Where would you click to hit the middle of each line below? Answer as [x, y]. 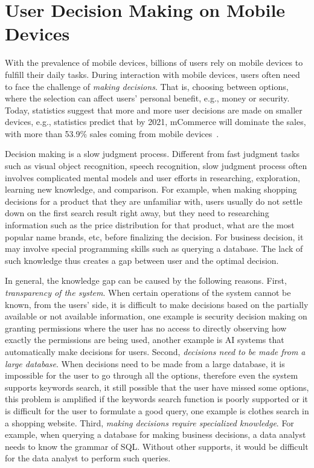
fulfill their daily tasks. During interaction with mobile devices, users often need [152, 74]
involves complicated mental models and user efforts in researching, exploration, [153, 177]
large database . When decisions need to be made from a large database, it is [145, 363]
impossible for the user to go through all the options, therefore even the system [152, 375]
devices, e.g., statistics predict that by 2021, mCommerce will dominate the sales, [155, 122]
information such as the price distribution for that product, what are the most [150, 225]
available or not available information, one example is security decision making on [156, 316]
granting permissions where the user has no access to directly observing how [146, 328]
